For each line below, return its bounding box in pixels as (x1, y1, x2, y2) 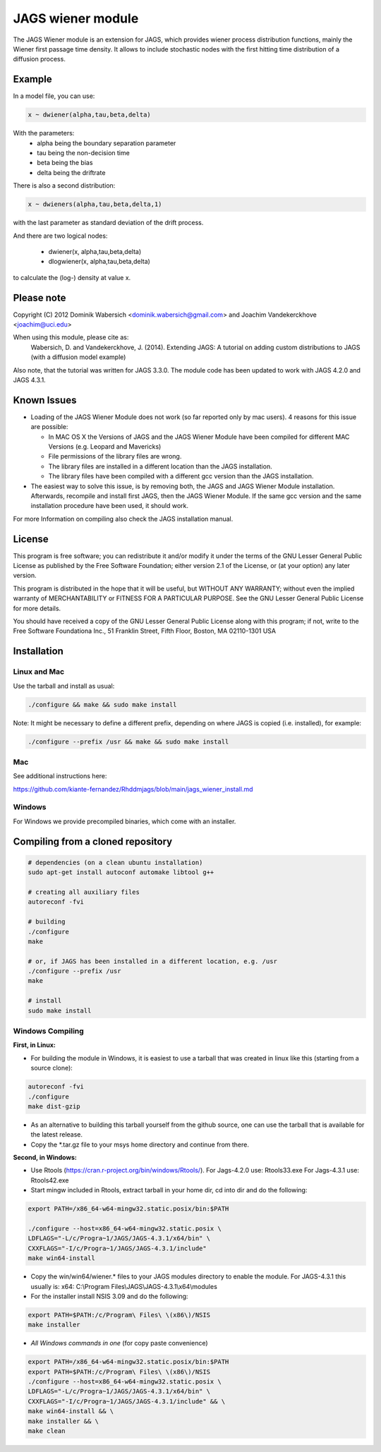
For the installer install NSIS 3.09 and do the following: (30, 1292, 188, 1300)
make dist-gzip (28, 1102, 80, 1111)
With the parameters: (13, 129, 75, 138)
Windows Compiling (13, 1026, 84, 1036)
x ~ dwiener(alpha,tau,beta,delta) (28, 111, 151, 119)
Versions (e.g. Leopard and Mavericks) (48, 442, 162, 451)
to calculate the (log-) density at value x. (13, 273, 131, 282)
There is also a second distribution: (13, 181, 116, 190)
